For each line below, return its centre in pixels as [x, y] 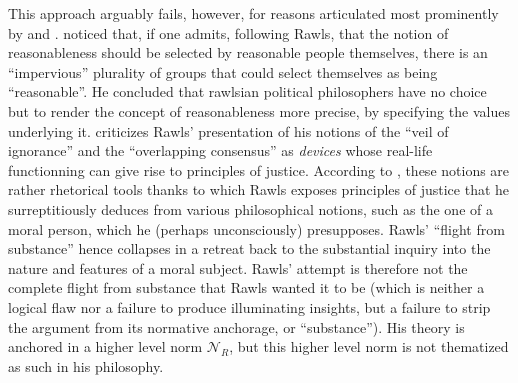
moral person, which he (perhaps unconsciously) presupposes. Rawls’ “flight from [256, 228]
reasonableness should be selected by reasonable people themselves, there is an [248, 52]
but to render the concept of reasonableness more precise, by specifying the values [259, 110]
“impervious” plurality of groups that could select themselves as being [223, 71]
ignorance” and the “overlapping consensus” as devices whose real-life [220, 150]
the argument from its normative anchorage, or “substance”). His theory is [236, 326]
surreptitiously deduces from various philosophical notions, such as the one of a [250, 208]
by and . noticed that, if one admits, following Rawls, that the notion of [228, 32]
